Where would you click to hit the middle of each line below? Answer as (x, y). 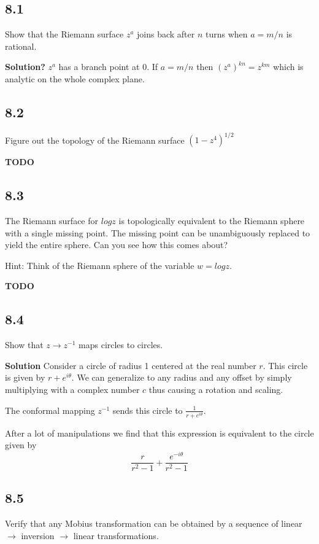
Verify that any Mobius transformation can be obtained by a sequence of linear (154, 523)
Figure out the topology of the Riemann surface (95, 140)
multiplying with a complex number (72, 390)
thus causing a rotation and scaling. (216, 390)
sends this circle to (148, 410)
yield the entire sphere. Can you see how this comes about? (117, 245)
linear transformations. (116, 535)
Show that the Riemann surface (64, 34)
